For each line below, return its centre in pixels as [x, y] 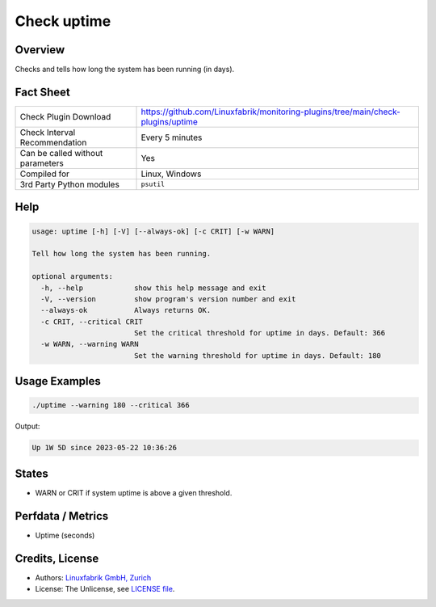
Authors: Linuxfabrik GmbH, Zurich [93, 577]
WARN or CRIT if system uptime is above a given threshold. [134, 492]
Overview [40, 50]
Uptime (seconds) [65, 535]
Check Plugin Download [65, 116]
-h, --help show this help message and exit [153, 288]
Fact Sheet [42, 92]
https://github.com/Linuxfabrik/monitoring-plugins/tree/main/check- [271, 112]
